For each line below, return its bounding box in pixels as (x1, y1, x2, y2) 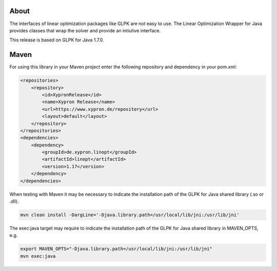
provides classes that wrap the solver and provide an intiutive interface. (9, 27, 161, 33)
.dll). (9, 198, 19, 204)
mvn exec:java (20, 253, 56, 259)
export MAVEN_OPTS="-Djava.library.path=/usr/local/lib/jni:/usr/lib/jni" (20, 246, 213, 252)
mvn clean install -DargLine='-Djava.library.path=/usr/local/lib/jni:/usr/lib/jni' (20, 212, 240, 218)
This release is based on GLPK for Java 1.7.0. (9, 37, 105, 43)
